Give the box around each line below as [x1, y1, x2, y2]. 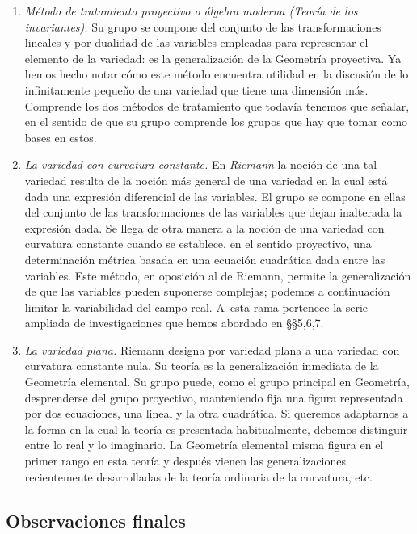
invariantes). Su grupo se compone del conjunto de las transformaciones [24, 18, 381, 35]
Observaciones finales [6, 507, 186, 532]
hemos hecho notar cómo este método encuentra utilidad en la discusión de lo [24, 65, 409, 82]
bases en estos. [24, 128, 97, 145]
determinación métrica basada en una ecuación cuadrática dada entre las [24, 250, 385, 267]
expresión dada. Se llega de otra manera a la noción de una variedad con [24, 219, 385, 236]
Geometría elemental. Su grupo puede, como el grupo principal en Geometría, [24, 373, 410, 390]
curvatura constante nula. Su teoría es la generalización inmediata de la [24, 357, 379, 374]
